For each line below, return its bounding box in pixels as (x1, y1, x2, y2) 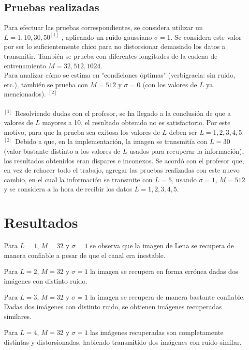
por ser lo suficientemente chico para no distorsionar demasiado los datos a (4, 41, 226, 51)
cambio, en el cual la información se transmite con (4, 174, 153, 184)
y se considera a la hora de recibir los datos (4, 184, 132, 194)
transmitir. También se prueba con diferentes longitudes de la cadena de (4, 50, 218, 61)
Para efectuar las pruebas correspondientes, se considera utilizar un (4, 22, 203, 32)
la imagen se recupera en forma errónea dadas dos (90, 266, 238, 276)
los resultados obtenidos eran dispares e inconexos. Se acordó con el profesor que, (4, 155, 244, 165)
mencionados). (4, 89, 46, 99)
